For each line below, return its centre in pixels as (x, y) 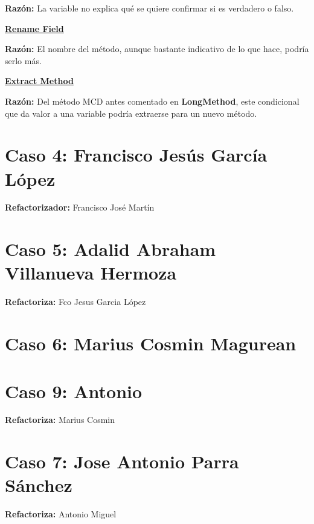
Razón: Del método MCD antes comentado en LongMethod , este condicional (152, 101)
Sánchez (39, 485)
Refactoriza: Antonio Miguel (61, 514)
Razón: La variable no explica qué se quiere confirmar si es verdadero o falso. (149, 8)
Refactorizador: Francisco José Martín (80, 207)
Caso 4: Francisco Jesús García (136, 155)
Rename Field (34, 28)
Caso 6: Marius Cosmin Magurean (151, 343)
